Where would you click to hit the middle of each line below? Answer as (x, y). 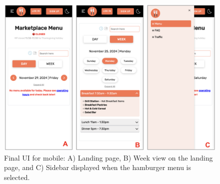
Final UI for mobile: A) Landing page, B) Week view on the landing (108, 157)
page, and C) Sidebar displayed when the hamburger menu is (98, 167)
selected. (17, 177)
